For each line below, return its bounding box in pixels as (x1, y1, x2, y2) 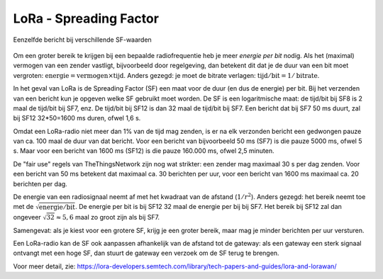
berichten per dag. (13, 179, 67, 188)
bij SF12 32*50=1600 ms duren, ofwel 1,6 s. (13, 114, 141, 123)
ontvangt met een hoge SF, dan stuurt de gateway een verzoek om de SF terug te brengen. (13, 249, 279, 258)
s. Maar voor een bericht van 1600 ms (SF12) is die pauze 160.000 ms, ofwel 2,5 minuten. (13, 147, 274, 155)
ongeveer (13, 212, 42, 221)
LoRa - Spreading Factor (13, 11, 160, 26)
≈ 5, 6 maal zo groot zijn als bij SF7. (55, 212, 160, 221)
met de (13, 203, 34, 211)
